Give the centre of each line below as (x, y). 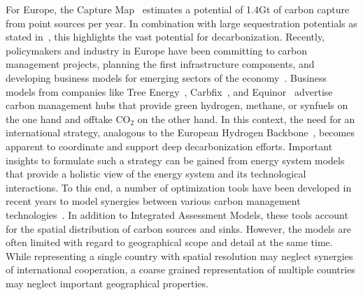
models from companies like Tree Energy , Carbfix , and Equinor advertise (169, 91)
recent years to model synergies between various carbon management (153, 201)
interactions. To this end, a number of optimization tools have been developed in (179, 187)
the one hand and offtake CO (68, 118)
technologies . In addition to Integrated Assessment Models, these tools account (177, 214)
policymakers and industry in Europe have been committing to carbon (157, 50)
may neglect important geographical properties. (107, 283)
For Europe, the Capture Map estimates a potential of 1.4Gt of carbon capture (178, 9)
